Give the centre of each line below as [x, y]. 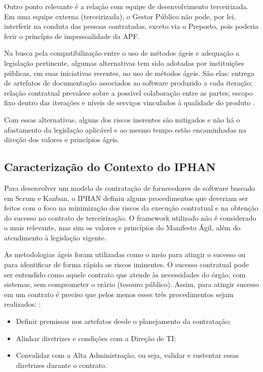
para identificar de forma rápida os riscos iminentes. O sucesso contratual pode [126, 264]
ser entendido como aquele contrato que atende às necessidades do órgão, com [125, 274]
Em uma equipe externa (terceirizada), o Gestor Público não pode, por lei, [120, 16]
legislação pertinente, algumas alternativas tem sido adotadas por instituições [124, 63]
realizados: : [23, 304]
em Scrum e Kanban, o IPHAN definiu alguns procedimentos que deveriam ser [126, 198]
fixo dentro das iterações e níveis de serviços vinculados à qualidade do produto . [129, 102]
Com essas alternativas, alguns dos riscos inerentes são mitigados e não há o [122, 119]
